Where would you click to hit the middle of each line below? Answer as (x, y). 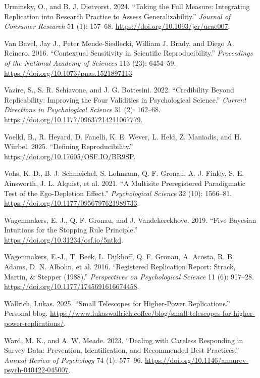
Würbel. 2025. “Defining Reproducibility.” (69, 146)
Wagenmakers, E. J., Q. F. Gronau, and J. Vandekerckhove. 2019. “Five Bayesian (130, 220)
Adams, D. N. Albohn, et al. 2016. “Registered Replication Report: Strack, (120, 267)
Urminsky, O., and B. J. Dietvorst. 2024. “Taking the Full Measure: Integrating (127, 6)
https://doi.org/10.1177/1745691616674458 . (72, 286)
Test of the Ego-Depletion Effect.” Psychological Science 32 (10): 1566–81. (118, 193)
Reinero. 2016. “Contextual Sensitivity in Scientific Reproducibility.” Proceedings (128, 53)
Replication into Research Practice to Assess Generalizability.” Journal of (117, 16)
